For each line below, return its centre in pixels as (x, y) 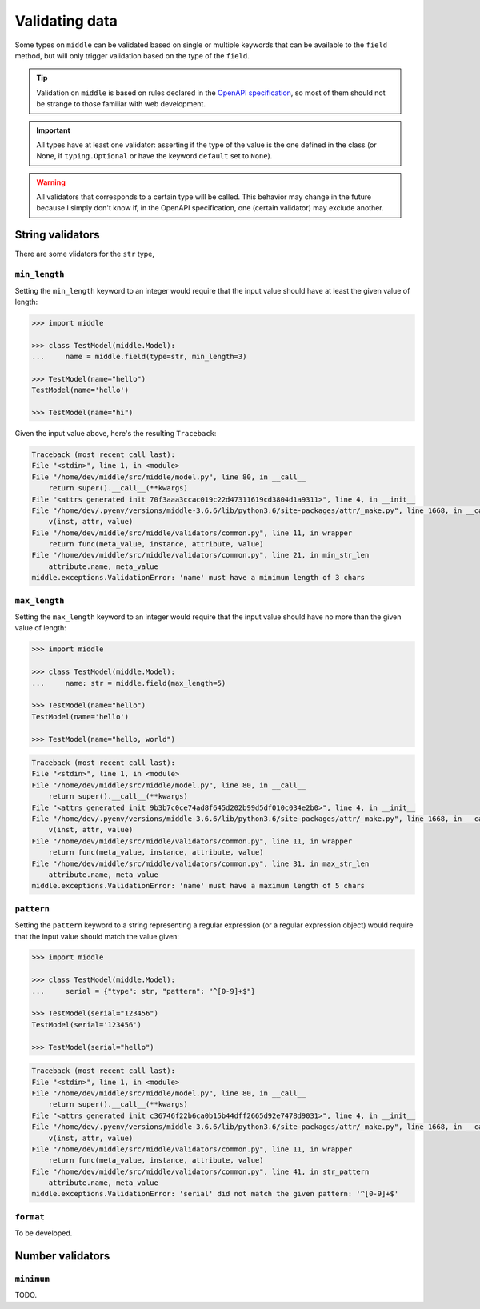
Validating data (66, 21)
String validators (57, 235)
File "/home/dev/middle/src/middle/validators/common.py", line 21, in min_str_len (200, 555)
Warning (51, 182)
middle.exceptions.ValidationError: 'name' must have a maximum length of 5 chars (198, 886)
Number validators (62, 1256)
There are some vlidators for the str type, (85, 254)
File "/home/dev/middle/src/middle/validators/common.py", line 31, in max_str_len (200, 863)
